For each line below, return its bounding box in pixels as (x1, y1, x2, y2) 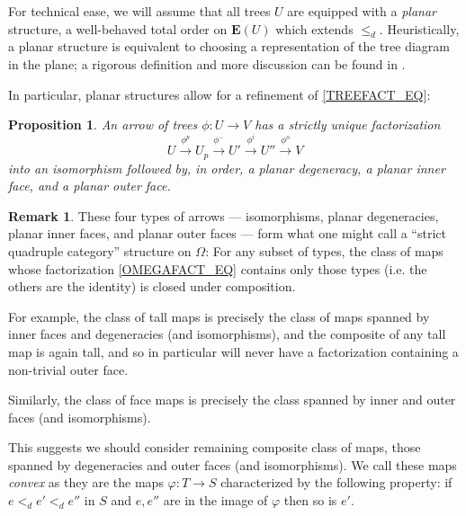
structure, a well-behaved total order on (8, 19, 228, 38)
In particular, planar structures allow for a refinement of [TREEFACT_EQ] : (8, 85, 431, 103)
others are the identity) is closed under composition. (8, 277, 296, 296)
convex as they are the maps (8, 473, 164, 492)
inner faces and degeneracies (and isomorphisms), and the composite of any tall (8, 325, 446, 343)
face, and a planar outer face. (8, 176, 171, 195)
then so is (283, 491, 337, 510)
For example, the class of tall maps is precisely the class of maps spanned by (8, 307, 430, 325)
